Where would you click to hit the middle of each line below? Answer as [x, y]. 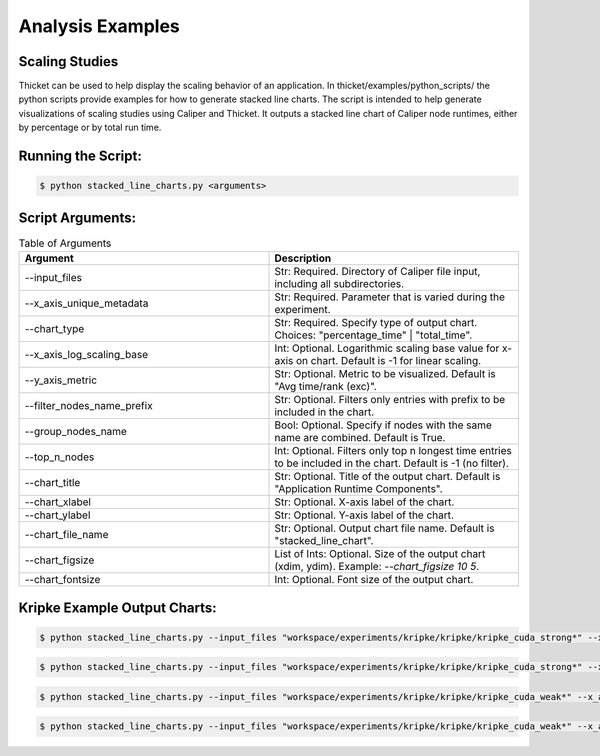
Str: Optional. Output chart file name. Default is [384, 528]
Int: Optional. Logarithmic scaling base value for [387, 348]
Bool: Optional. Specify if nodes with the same [383, 425]
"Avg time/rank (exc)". [325, 387]
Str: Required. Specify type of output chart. [376, 323]
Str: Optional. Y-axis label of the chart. [364, 515]
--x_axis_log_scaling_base [86, 355]
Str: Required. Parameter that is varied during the [389, 297]
